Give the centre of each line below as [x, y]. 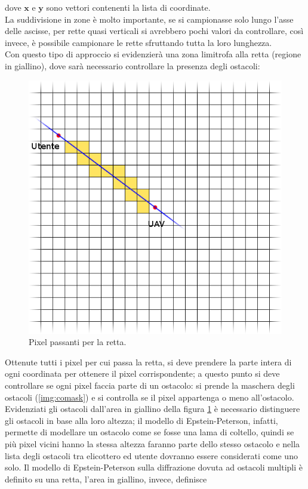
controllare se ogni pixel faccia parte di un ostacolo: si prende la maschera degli [150, 385]
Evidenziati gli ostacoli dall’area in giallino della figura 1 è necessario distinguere [153, 409]
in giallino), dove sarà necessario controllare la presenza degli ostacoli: [133, 65]
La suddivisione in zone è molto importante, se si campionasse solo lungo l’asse [149, 19]
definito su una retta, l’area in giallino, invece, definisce [106, 479]
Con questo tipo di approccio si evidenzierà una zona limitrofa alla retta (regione [153, 54]
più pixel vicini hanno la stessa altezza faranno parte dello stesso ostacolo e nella [153, 443]
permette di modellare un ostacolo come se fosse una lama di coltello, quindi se [150, 432]
